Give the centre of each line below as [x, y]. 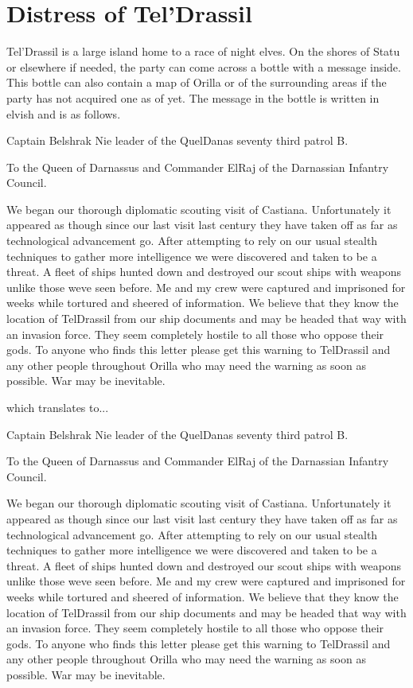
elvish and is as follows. [64, 113]
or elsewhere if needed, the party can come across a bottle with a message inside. [204, 66]
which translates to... [58, 407]
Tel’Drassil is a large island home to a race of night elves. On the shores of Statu [203, 51]
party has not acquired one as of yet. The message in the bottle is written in [193, 97]
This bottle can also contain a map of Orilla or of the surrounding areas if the [197, 82]
